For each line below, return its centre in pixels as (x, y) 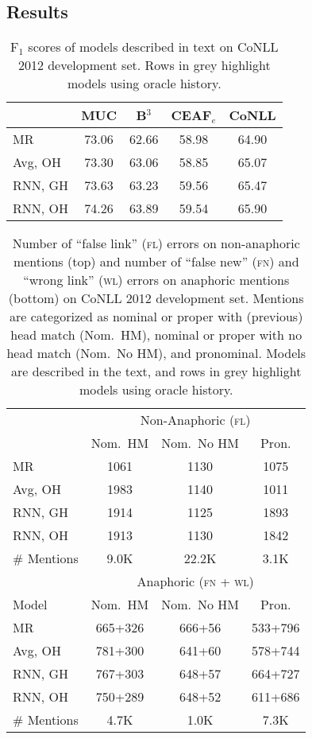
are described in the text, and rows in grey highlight (156, 371)
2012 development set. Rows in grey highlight (144, 65)
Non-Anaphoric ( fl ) (195, 420)
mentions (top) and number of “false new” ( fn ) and (156, 262)
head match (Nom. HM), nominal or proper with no (156, 335)
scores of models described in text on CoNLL (153, 47)
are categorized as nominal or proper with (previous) (156, 317)
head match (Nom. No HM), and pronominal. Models (156, 353)
